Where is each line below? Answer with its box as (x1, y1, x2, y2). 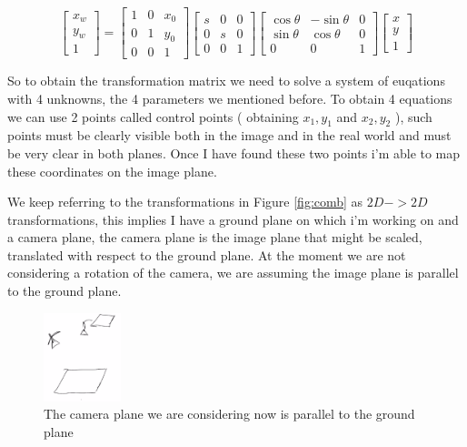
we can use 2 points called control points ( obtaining (7, 107, 299, 126)
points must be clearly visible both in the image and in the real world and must (7, 126, 452, 145)
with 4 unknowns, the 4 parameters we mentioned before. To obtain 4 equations (7, 88, 452, 107)
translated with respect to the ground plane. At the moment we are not (7, 245, 406, 264)
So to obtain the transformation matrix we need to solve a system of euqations (7, 71, 445, 90)
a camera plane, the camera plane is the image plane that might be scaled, (7, 228, 422, 247)
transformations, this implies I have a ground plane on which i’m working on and (7, 209, 459, 229)
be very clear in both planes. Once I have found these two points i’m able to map (7, 143, 461, 162)
